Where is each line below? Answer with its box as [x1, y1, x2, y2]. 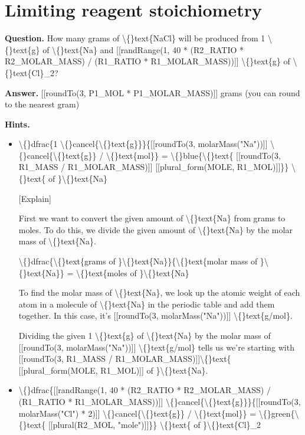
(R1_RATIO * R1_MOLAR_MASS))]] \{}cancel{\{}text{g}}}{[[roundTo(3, [18, 395, 301, 407]
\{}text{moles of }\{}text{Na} [76, 266, 189, 279]
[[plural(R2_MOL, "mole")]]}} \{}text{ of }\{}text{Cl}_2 [48, 418, 261, 431]
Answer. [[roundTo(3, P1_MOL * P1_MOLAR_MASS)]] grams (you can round [5, 86, 300, 99]
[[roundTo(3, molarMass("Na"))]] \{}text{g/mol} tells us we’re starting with [18, 341, 294, 353]
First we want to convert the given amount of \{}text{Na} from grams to [18, 212, 286, 224]
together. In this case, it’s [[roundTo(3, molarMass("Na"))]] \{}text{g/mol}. [18, 309, 293, 322]
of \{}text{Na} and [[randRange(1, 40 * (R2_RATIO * [42, 43, 244, 55]
